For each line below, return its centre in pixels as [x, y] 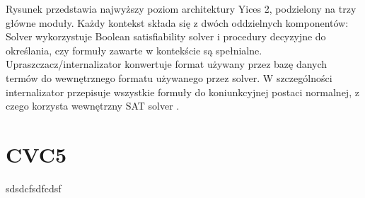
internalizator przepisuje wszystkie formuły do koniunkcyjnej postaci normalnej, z [182, 92]
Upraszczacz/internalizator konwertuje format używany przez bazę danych [167, 64]
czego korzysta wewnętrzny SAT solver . [93, 106]
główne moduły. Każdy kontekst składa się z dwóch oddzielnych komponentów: [177, 22]
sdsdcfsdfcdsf [34, 188]
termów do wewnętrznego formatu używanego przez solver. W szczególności [169, 77]
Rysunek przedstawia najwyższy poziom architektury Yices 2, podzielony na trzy [181, 8]
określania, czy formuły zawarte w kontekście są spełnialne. [134, 50]
